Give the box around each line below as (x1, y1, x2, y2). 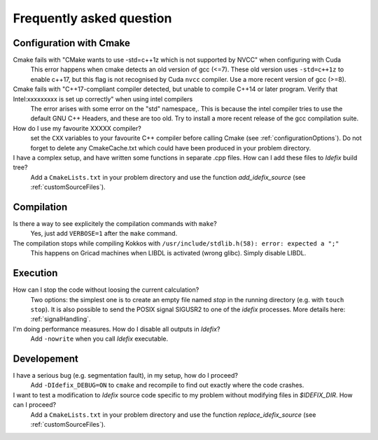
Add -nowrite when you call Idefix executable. (30, 334, 169, 343)
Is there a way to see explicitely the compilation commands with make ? (13, 220, 217, 228)
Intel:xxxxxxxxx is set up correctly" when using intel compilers (13, 94, 193, 103)
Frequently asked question (13, 10, 172, 26)
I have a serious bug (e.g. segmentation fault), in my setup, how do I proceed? (13, 371, 238, 379)
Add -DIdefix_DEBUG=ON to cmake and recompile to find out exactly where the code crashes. (30, 381, 304, 390)
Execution (13, 267, 58, 279)
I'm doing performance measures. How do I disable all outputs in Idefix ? (13, 325, 220, 333)
